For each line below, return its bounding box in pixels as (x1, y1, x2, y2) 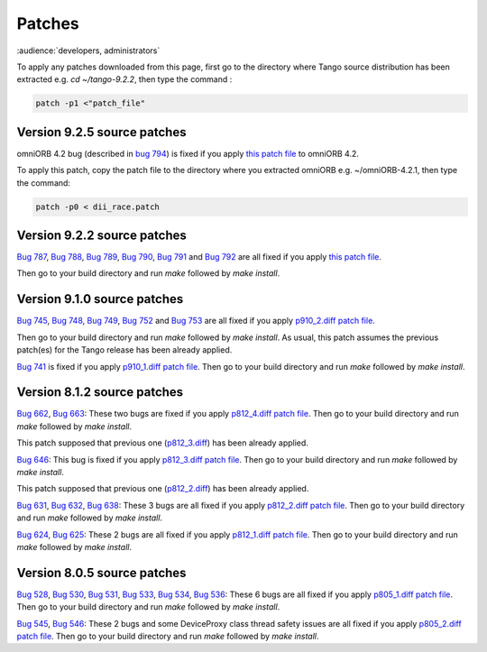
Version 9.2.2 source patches (16, 227, 187, 243)
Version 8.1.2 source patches (16, 384, 184, 400)
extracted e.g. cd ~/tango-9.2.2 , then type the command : (16, 74, 233, 85)
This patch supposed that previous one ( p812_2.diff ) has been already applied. (16, 483, 309, 494)
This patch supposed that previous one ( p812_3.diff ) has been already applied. (16, 437, 308, 448)
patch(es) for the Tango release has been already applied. (16, 344, 233, 355)
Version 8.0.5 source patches (16, 565, 187, 581)
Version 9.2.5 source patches (16, 124, 187, 140)
